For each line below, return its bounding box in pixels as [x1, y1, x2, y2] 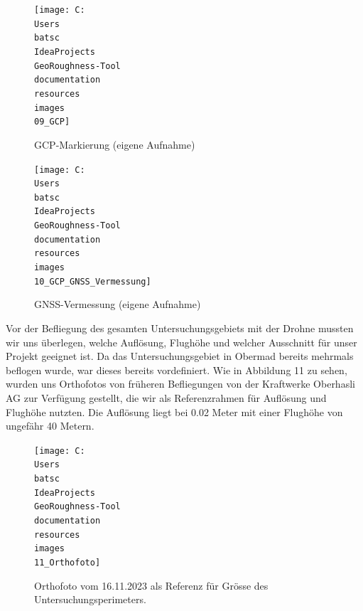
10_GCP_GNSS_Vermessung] [34, 276, 151, 287]
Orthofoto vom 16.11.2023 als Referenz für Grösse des [34, 578, 269, 593]
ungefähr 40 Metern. [6, 418, 94, 433]
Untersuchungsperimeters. [34, 592, 146, 607]
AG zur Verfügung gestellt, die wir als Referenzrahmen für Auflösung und [6, 390, 327, 405]
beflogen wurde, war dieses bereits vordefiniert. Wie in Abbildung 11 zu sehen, [6, 362, 347, 377]
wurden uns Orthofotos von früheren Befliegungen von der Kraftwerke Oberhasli [6, 376, 355, 391]
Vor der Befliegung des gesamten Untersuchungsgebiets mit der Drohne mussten [6, 321, 354, 335]
